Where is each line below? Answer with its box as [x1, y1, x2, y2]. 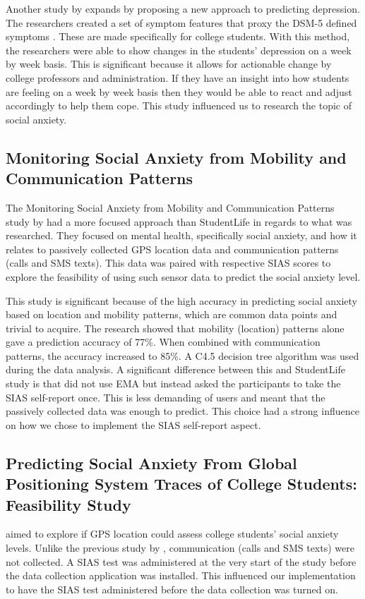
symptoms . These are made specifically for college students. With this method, [6, 29, 350, 44]
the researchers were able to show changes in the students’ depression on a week [6, 42, 352, 57]
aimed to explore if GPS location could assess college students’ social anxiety [6, 526, 339, 541]
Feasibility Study [6, 493, 131, 515]
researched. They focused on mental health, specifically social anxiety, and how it [6, 228, 357, 243]
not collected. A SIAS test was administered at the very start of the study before [6, 554, 357, 569]
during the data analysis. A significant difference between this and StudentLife [6, 362, 345, 377]
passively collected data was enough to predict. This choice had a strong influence [6, 404, 359, 418]
